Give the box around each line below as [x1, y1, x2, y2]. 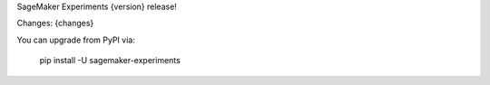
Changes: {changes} [16, 18, 94, 29]
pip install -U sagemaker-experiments [39, 55, 181, 66]
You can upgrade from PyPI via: [16, 34, 135, 45]
